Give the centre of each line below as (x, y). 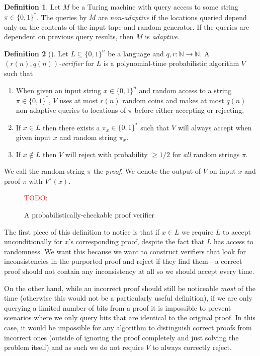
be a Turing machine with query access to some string (155, 7)
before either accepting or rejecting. (189, 110)
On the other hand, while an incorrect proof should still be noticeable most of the (130, 288)
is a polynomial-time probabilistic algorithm (171, 63)
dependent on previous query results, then (69, 37)
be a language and (136, 53)
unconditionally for (33, 241)
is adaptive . (162, 37)
